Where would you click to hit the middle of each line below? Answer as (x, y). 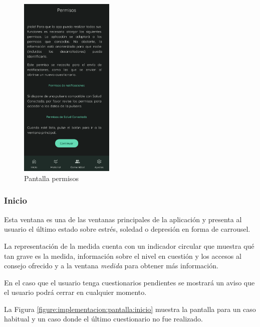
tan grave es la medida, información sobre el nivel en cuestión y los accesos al (123, 256)
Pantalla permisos (51, 178)
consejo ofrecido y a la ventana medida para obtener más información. (111, 266)
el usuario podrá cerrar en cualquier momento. (75, 292)
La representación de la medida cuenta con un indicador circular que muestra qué (129, 246)
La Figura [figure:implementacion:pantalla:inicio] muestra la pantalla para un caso (130, 309)
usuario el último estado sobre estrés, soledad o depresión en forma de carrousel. (127, 229)
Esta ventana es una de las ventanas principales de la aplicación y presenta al (123, 219)
